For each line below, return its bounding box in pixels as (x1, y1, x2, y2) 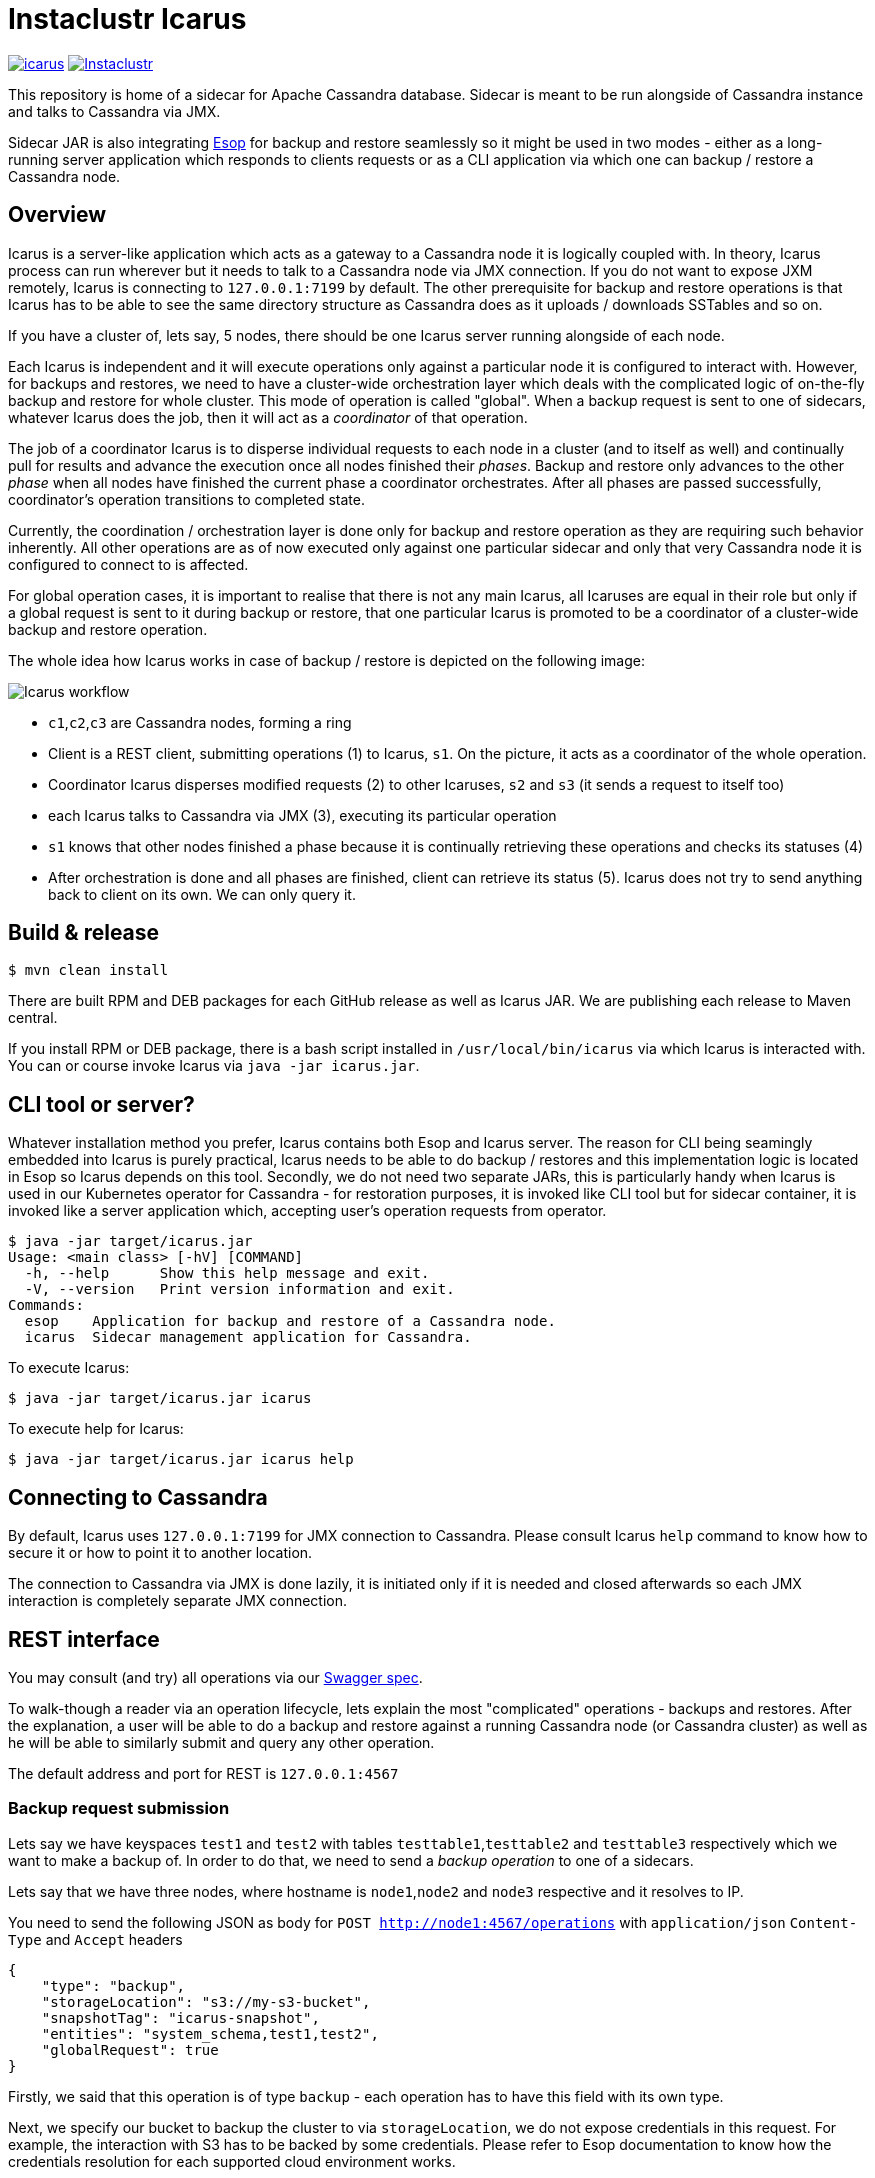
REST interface (8, 1626, 160, 1652)
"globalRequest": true (41, 2041, 219, 2058)
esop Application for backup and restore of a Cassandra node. (24, 1313, 556, 1330)
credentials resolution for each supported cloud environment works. (8, 2152, 456, 2170)
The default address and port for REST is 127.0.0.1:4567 (8, 1764, 399, 1782)
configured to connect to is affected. (8, 555, 249, 573)
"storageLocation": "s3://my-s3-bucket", (41, 1993, 371, 2010)
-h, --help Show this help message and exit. (24, 1265, 430, 1282)
